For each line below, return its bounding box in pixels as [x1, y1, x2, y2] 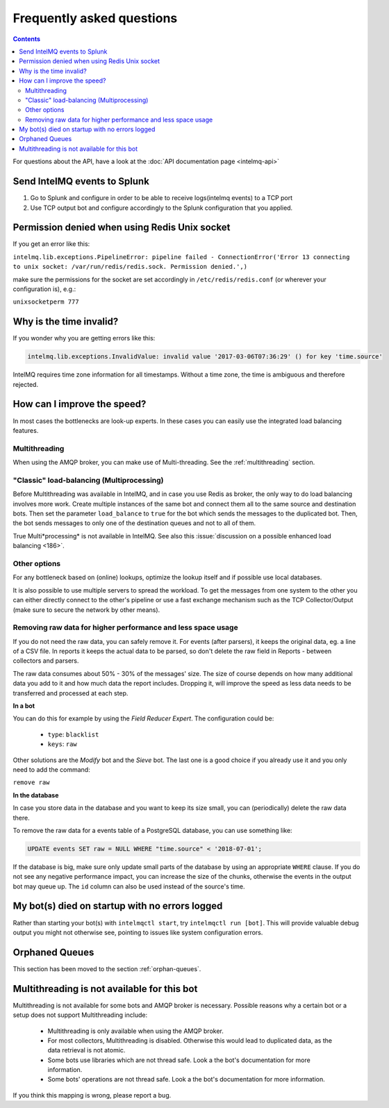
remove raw [13, 779, 50, 786]
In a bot [13, 702, 35, 710]
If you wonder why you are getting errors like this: [13, 334, 156, 342]
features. [13, 426, 39, 434]
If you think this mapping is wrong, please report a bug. [13, 1091, 172, 1099]
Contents [13, 35, 41, 43]
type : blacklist [47, 730, 99, 738]
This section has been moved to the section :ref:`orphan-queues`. [13, 964, 201, 973]
